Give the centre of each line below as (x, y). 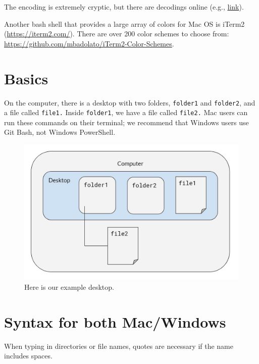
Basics (26, 78)
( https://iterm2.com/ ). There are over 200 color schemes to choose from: (117, 34)
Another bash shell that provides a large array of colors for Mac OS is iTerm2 (124, 23)
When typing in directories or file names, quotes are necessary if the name (119, 346)
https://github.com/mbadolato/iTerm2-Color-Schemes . (89, 43)
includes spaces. (28, 356)
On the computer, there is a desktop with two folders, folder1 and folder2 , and (130, 102)
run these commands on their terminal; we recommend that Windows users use (126, 122)
